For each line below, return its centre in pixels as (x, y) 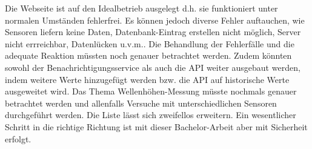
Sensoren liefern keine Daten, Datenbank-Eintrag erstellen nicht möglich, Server (153, 32)
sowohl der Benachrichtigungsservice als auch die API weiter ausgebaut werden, (153, 67)
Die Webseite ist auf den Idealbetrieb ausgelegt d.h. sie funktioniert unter (141, 8)
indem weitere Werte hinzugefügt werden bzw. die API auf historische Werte (147, 79)
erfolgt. (18, 138)
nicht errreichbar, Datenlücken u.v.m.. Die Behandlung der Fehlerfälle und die (150, 43)
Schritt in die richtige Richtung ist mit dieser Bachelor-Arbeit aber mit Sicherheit (156, 126)
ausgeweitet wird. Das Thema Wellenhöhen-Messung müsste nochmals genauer (151, 91)
